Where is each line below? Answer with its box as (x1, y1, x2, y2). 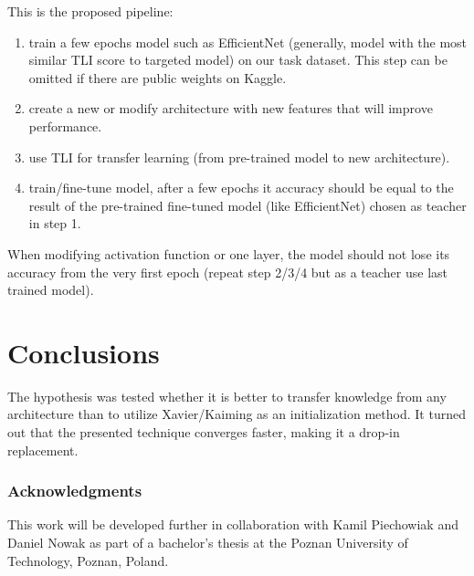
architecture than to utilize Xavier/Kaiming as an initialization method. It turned (7, 404, 466, 424)
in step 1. (28, 214, 81, 233)
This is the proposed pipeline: (7, 2, 174, 20)
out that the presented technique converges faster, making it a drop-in (7, 423, 400, 442)
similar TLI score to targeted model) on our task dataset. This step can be (28, 50, 448, 69)
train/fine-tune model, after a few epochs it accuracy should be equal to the (28, 178, 454, 197)
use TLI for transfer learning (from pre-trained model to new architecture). (28, 147, 450, 166)
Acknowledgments (7, 479, 142, 502)
